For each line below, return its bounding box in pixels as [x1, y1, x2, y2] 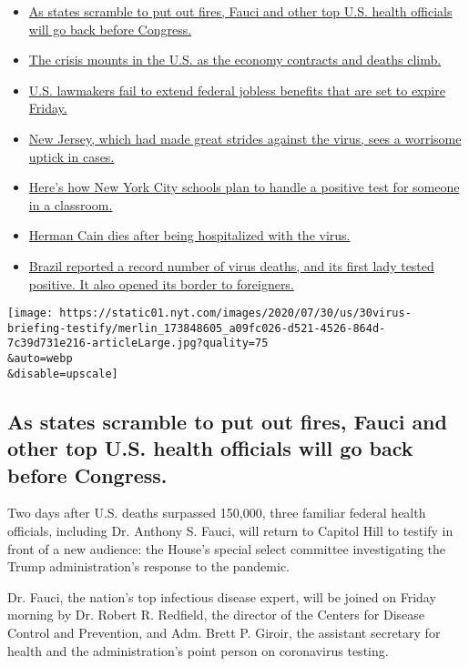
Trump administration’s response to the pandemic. [7, 557, 291, 576]
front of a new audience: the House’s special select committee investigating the [7, 539, 446, 558]
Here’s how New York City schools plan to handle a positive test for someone [28, 177, 460, 197]
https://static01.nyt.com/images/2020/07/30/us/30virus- [59, 307, 412, 320]
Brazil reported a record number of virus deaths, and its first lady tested [28, 256, 434, 275]
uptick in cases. [28, 146, 115, 166]
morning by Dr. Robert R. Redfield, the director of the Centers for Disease [7, 605, 425, 624]
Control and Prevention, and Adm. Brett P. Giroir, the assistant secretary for [7, 622, 441, 641]
